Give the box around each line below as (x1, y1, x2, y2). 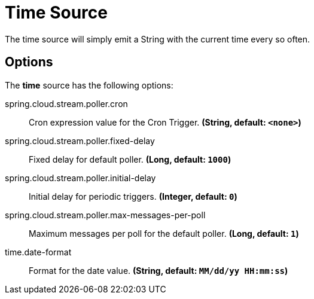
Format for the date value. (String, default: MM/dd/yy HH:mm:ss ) (29, 265, 288, 276)
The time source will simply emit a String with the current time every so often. (5, 33, 310, 44)
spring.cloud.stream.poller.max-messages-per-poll (5, 209, 206, 220)
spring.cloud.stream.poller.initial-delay (5, 172, 156, 183)
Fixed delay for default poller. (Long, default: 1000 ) (29, 154, 231, 164)
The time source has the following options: (5, 80, 173, 90)
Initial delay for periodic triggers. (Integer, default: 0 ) (29, 191, 237, 202)
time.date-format (5, 246, 72, 257)
